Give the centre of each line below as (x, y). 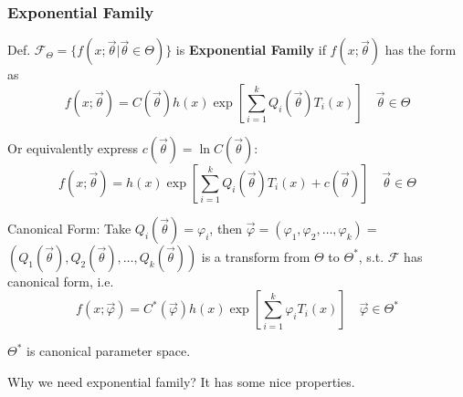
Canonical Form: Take (69, 228)
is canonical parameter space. (109, 351)
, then (226, 228)
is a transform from (256, 256)
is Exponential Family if (251, 50)
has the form (421, 50)
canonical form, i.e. (61, 281)
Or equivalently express (73, 147)
